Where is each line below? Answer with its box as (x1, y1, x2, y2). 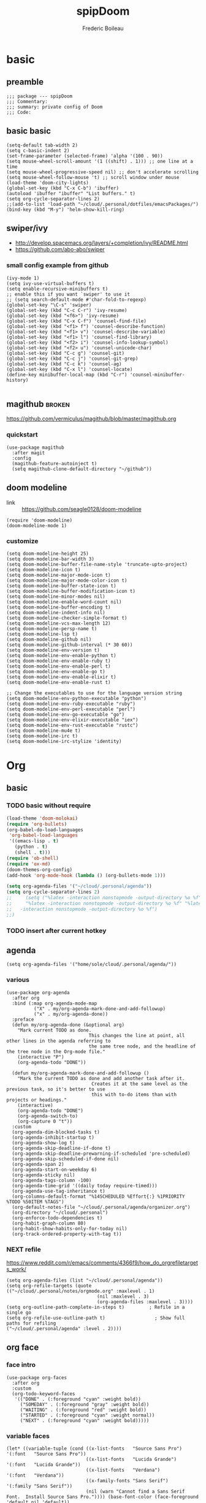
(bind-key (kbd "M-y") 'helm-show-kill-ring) (6, 207, 124, 213)
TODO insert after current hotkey (6, 926, 107, 935)
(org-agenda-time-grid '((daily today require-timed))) (12, 1182, 158, 1189)
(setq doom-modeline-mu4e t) (6, 728, 81, 734)
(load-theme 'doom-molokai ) (6, 815, 78, 821)
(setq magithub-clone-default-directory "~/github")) (12, 466, 152, 472)
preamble (6, 77, 44, 87)
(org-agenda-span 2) (12, 1161, 64, 1167)
